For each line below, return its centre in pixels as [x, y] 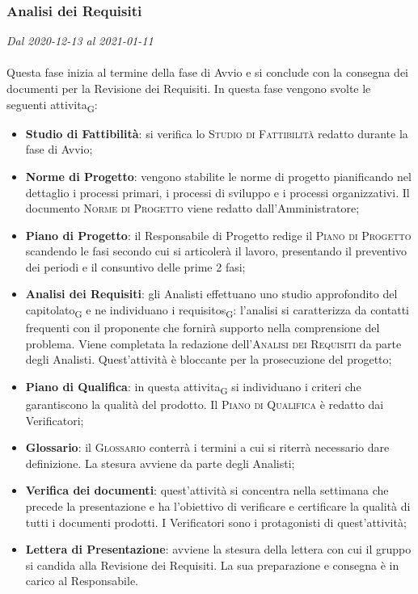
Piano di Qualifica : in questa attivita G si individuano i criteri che [193, 387]
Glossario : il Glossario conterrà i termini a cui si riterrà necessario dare [207, 447]
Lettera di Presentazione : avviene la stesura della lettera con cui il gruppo [218, 549]
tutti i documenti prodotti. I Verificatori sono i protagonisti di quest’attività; [216, 522]
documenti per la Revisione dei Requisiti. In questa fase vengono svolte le [189, 88]
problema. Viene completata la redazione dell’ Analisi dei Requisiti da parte [213, 343]
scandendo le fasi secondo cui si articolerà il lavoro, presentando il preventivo [216, 251]
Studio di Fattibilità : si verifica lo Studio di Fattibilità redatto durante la [217, 133]
